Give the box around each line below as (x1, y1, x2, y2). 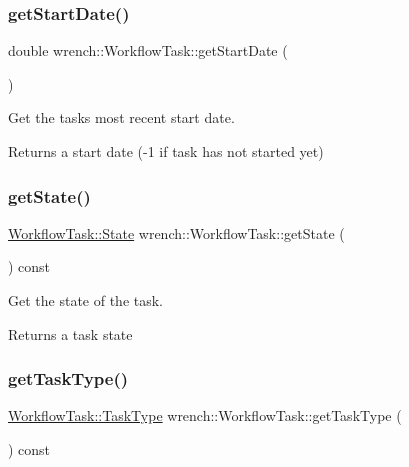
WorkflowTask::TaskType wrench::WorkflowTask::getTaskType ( (8, 405, 402, 426)
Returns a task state (8, 323, 133, 344)
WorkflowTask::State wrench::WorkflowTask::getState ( (8, 222, 345, 243)
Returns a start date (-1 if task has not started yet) (8, 141, 324, 161)
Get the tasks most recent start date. (8, 107, 235, 128)
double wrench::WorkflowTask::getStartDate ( (8, 40, 288, 61)
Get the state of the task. (8, 290, 164, 310)
